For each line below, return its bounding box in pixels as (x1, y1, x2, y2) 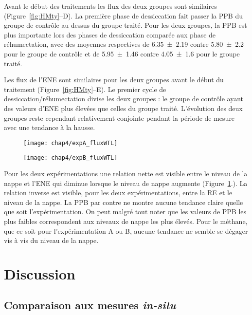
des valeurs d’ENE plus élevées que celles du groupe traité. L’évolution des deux (4, 103, 243, 113)
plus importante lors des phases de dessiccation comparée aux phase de (4, 29, 216, 39)
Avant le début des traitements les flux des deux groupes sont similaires (4, 1, 217, 11)
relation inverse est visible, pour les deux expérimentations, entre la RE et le (4, 187, 233, 198)
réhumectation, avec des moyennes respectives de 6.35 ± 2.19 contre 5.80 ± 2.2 (4, 39, 244, 49)
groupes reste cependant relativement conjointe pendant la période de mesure (4, 112, 235, 123)
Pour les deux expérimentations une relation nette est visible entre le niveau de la (4, 168, 248, 179)
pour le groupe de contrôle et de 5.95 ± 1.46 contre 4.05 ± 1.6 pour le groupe (4, 48, 240, 58)
